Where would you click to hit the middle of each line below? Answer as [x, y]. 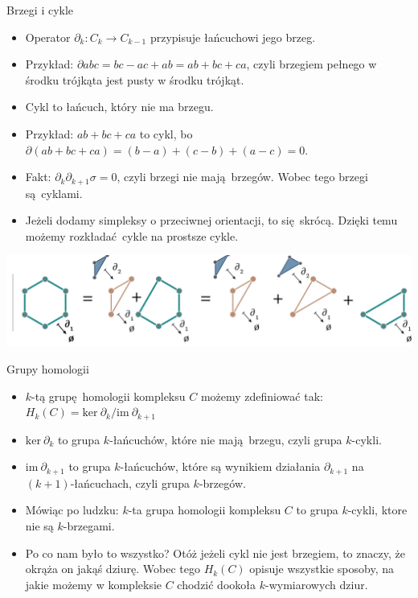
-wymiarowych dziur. [316, 584]
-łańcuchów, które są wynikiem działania [220, 466]
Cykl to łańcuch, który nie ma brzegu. [119, 107]
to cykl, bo [166, 133]
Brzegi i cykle [40, 10]
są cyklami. [54, 193]
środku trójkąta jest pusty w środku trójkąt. [135, 79]
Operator [48, 37]
